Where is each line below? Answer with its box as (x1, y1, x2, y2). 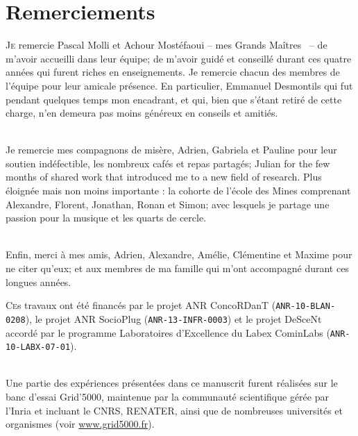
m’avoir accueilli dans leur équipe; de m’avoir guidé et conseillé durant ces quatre (6, 51, 352, 65)
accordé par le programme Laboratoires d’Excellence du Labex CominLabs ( (6, 325, 330, 339)
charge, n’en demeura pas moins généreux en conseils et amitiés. (6, 106, 278, 120)
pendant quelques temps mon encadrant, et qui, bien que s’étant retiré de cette (6, 92, 342, 106)
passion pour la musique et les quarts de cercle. (6, 210, 207, 225)
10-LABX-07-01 (6, 342, 71, 353)
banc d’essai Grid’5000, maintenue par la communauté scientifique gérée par (6, 389, 329, 404)
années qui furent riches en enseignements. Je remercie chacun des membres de (6, 65, 340, 79)
